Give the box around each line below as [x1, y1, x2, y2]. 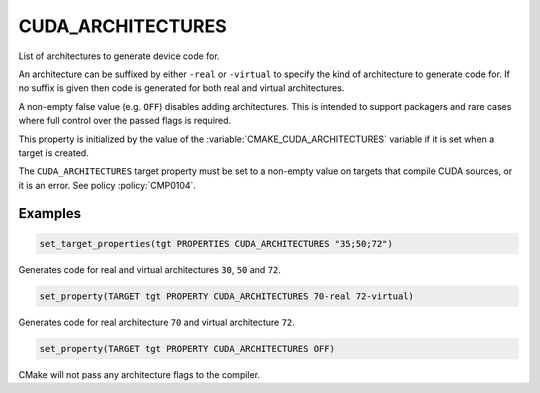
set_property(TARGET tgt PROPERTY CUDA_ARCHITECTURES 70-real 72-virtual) [39, 290, 415, 302]
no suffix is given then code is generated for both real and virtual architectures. [18, 82, 345, 94]
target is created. [18, 146, 89, 159]
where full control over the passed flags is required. [18, 115, 232, 127]
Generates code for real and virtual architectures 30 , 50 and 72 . [18, 263, 282, 275]
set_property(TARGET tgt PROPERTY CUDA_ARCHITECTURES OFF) [39, 343, 335, 354]
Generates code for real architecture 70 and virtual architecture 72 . [18, 316, 295, 328]
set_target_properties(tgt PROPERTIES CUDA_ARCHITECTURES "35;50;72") [39, 238, 394, 249]
